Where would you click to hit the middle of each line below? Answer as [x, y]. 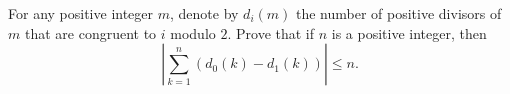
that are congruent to [90, 32]
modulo [193, 32]
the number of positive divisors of [398, 13]
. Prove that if [271, 32]
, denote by [204, 13]
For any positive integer [81, 13]
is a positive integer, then [409, 32]
